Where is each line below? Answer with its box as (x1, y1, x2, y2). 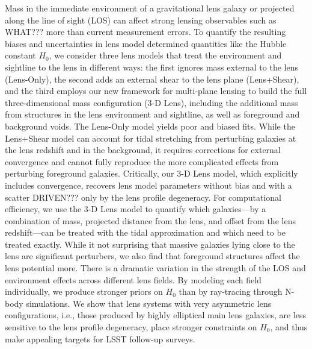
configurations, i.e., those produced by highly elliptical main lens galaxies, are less (5, 309, 307, 321)
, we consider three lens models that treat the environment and (49, 49, 282, 61)
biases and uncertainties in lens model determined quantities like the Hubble (5, 37, 287, 49)
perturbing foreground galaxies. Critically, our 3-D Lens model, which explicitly (5, 167, 298, 180)
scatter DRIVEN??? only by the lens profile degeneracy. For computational (5, 190, 281, 203)
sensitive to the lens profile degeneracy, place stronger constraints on (5, 321, 257, 333)
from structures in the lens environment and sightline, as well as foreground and (5, 108, 300, 121)
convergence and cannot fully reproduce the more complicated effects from (5, 155, 279, 168)
